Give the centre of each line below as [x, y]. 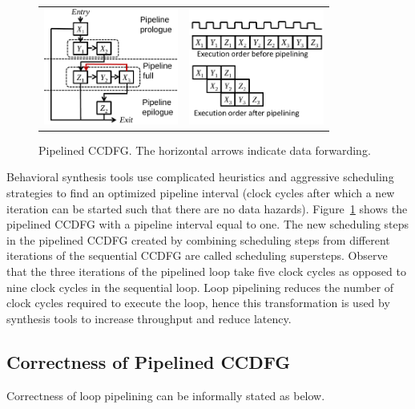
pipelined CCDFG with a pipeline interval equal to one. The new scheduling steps [208, 224]
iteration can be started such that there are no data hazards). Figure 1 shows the [207, 208]
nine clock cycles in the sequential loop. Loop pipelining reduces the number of [200, 287]
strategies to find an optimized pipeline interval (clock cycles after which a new [201, 193]
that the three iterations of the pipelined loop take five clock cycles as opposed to [206, 271]
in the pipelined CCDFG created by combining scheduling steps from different [198, 239]
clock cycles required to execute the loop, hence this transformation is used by [198, 303]
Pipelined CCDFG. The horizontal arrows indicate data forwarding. [205, 150]
